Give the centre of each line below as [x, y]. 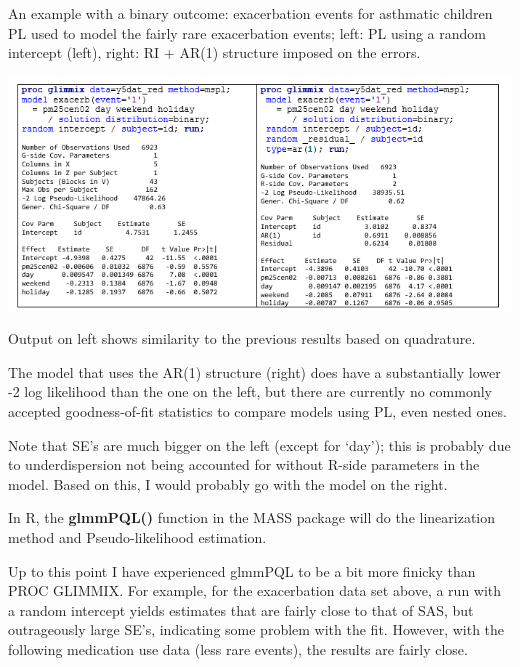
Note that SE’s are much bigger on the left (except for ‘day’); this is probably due [259, 444]
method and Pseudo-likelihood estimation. [137, 536]
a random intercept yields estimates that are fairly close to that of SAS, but [241, 609]
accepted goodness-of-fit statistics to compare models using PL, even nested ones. [257, 411]
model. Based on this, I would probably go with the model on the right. [228, 483]
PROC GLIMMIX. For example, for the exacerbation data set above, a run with [255, 590]
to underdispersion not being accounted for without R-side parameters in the [244, 464]
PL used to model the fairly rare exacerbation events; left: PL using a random [247, 32]
